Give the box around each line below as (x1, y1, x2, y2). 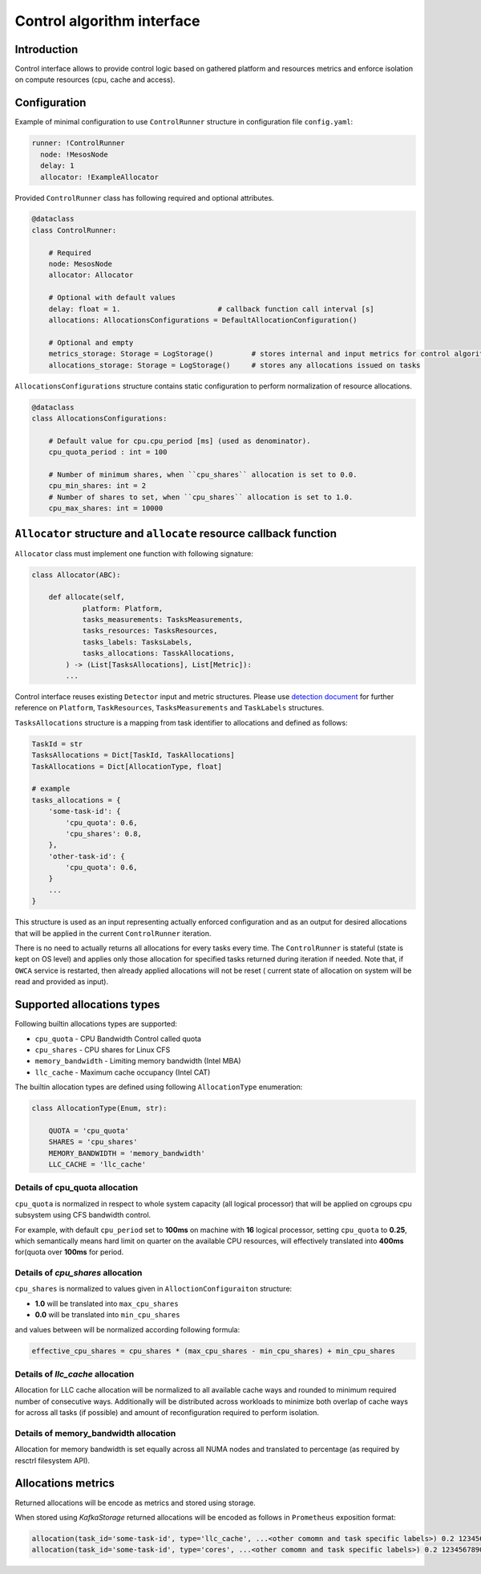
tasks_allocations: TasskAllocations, (82, 649, 236, 658)
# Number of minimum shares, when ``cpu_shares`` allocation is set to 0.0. (48, 470, 358, 479)
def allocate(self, (48, 592, 126, 602)
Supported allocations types (14, 998, 160, 1011)
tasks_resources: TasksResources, (82, 626, 218, 636)
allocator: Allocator (48, 270, 134, 280)
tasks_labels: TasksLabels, (82, 637, 192, 646)
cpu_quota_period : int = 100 (48, 448, 168, 457)
